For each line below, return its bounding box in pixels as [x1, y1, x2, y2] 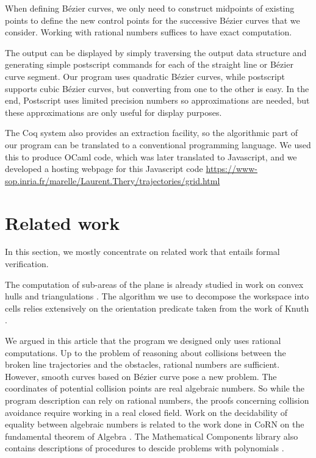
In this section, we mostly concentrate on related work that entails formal [5, 245, 280, 258]
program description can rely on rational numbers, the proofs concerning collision [5, 393, 309, 406]
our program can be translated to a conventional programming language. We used [5, 138, 311, 151]
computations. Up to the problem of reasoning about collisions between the [5, 346, 286, 359]
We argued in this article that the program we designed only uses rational [5, 334, 281, 346]
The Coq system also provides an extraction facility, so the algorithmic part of [5, 126, 298, 139]
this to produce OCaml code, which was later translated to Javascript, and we [5, 150, 297, 163]
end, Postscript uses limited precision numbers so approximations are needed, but [5, 94, 310, 107]
